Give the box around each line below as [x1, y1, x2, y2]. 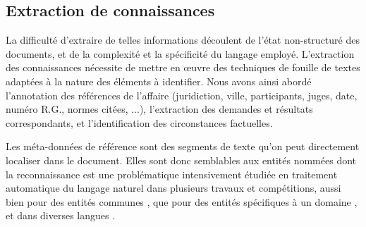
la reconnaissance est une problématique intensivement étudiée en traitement [6, 166, 338, 181]
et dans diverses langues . [6, 208, 116, 223]
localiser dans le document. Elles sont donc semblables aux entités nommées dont [6, 152, 357, 167]
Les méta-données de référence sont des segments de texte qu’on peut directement [6, 139, 360, 154]
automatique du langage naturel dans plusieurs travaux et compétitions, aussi [6, 180, 341, 195]
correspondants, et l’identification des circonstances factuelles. [6, 115, 273, 130]
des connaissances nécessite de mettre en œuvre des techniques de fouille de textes [6, 60, 360, 75]
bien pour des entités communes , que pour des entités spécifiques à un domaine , [6, 194, 358, 209]
